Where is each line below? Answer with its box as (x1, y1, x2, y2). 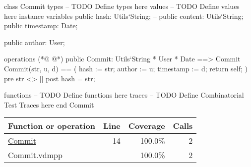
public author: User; (4, 37, 65, 47)
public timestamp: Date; (4, 20, 78, 31)
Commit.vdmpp (8, 149, 63, 161)
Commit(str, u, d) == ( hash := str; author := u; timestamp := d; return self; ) (4, 63, 248, 73)
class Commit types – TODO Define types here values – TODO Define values (4, 1, 240, 11)
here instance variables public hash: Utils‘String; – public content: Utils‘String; (4, 10, 244, 21)
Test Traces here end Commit (4, 99, 94, 110)
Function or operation (8, 120, 95, 132)
